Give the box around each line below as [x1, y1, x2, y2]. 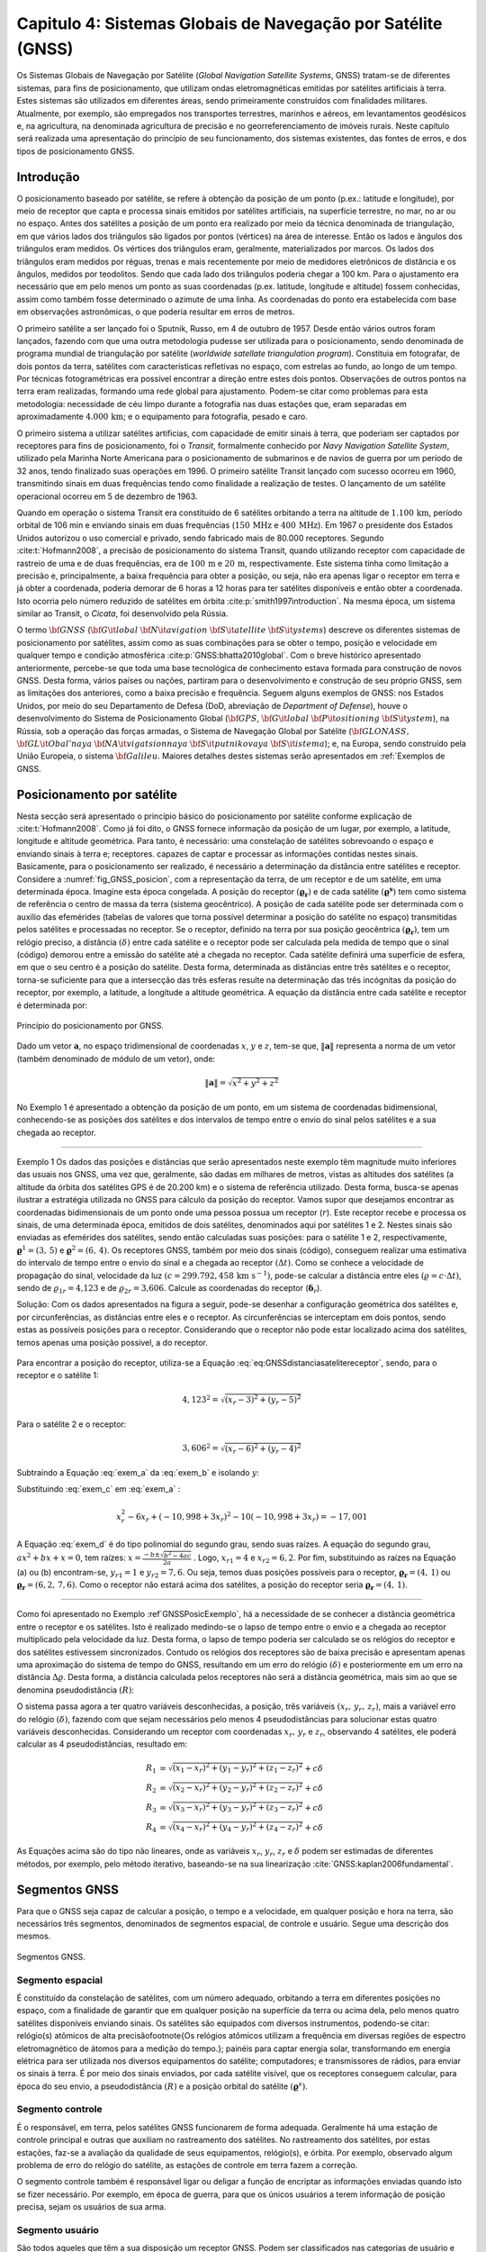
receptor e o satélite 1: [16, 1370, 99, 1381]
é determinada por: [16, 1000, 88, 1011]
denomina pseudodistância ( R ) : [16, 1684, 135, 1695]
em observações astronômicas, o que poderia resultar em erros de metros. [16, 306, 295, 317]
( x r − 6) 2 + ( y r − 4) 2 [224, 1441, 301, 1456]
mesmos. [16, 1930, 51, 1941]
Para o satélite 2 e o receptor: [16, 1419, 127, 1430]
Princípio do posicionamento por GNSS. [16, 1020, 164, 1031]
